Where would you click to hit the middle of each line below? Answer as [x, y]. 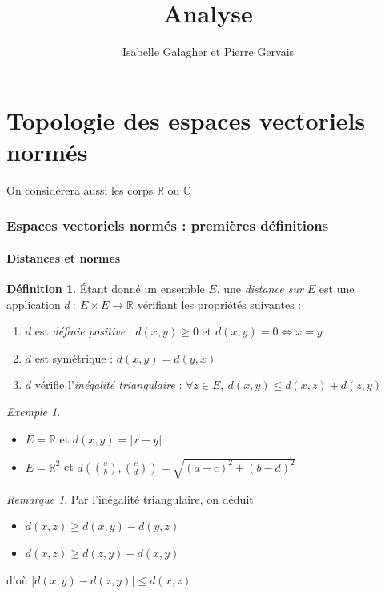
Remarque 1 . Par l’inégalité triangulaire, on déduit [130, 498]
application [34, 304]
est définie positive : [83, 331]
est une [337, 289]
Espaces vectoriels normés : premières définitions [168, 225]
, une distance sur [260, 289]
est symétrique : [74, 357]
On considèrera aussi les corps [80, 189]
